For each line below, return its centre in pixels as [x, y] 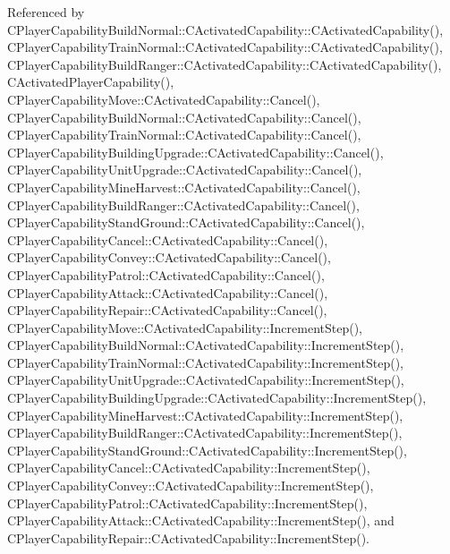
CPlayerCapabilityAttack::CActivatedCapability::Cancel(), [168, 292]
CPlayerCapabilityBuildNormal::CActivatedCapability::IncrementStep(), [206, 345]
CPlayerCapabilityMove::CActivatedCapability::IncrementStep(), [185, 327]
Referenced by [46, 12]
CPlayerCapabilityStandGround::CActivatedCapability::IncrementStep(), [207, 450]
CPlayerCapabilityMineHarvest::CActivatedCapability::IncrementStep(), [205, 415]
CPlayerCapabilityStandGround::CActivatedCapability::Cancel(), [186, 222]
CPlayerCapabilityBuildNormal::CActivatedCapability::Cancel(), [184, 117]
